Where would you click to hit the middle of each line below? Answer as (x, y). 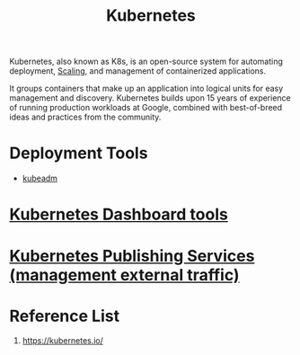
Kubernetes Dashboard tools (119, 214)
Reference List (64, 316)
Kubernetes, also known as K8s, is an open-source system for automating (146, 62)
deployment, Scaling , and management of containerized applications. (138, 71)
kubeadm (40, 178)
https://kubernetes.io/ (62, 341)
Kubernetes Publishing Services (132, 256)
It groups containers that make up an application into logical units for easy (146, 89)
